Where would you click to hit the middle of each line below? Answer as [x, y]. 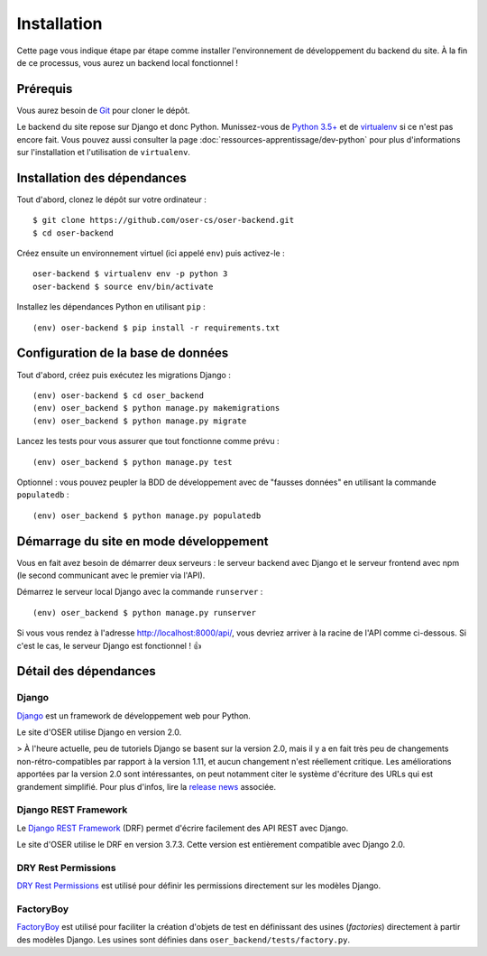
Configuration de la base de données [123, 353]
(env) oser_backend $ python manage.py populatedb [147, 515]
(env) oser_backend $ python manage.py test [133, 462]
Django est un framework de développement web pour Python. [134, 715]
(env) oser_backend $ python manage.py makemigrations [156, 408]
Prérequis [45, 89]
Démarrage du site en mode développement [143, 541]
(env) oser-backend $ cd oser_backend [119, 395]
